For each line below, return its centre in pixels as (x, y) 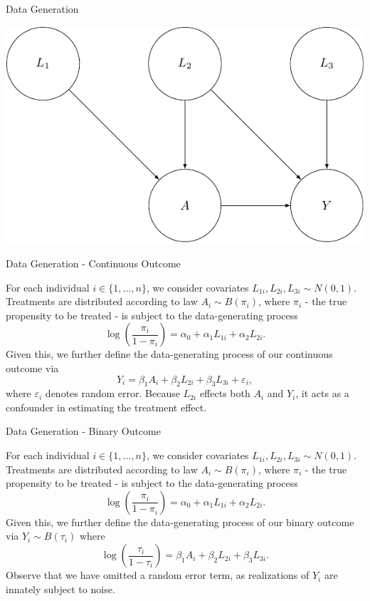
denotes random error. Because (112, 393)
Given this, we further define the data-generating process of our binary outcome (180, 522)
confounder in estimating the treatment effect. (106, 407)
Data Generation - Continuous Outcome (93, 263)
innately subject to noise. (60, 589)
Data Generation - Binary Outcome (83, 431)
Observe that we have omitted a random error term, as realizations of (158, 575)
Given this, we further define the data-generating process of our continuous (169, 354)
